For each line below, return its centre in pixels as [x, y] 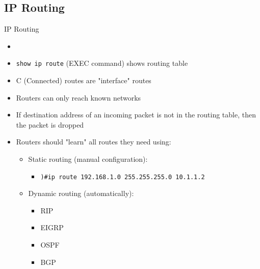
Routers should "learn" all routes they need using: [94, 142]
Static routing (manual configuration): [88, 159]
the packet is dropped [50, 124]
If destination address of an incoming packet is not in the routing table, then [136, 115]
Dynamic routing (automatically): [81, 193]
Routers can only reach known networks [79, 97]
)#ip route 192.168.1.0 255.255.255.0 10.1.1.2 [123, 177]
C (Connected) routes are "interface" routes [84, 80]
